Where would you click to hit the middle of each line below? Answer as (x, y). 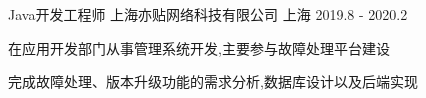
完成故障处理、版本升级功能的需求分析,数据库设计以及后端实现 (213, 81)
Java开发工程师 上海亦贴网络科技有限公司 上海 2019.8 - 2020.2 (208, 14)
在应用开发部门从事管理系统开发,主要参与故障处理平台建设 (199, 47)
